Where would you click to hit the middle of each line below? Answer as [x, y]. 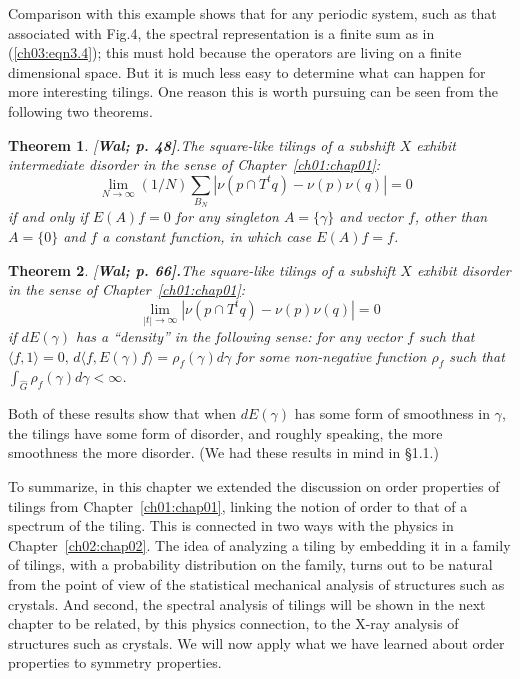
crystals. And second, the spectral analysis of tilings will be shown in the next [247, 603]
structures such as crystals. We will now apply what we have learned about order [256, 642]
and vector [371, 216]
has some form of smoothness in [392, 413]
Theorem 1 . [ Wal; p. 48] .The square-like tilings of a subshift [201, 144]
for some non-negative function [331, 355]
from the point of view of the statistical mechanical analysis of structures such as [256, 584]
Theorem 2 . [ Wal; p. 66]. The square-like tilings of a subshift [202, 269]
